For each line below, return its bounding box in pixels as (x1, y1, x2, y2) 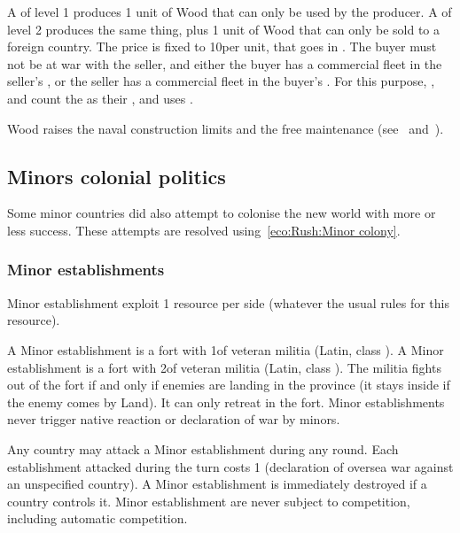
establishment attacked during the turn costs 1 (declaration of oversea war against (7, 457, 454, 475)
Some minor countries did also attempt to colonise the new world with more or (7, 204, 436, 222)
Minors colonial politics (7, 162, 226, 189)
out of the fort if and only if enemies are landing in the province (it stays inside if (7, 375, 450, 394)
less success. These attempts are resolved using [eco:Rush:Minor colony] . (7, 220, 401, 239)
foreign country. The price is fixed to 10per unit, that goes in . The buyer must (7, 37, 437, 56)
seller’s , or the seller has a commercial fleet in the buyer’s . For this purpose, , (7, 72, 435, 90)
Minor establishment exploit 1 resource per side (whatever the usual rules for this (7, 293, 449, 312)
